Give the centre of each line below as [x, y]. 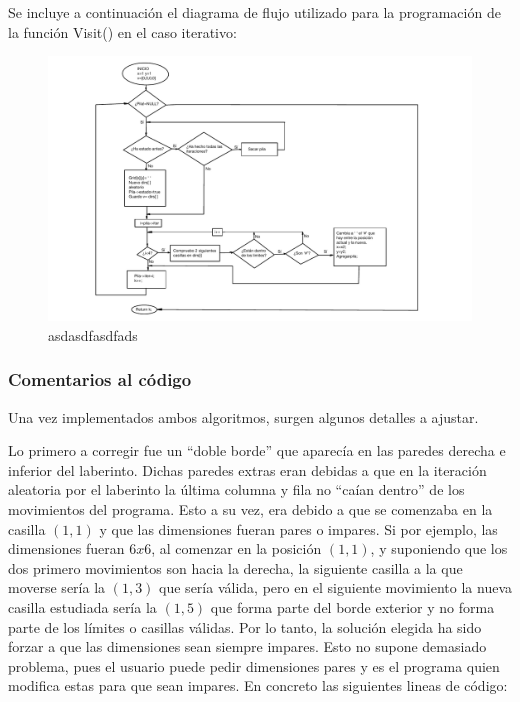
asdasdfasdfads [93, 334]
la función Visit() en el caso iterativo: [122, 31]
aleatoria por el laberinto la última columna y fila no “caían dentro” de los [236, 489]
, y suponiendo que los [439, 548]
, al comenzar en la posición [236, 548]
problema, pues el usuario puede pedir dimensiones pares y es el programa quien [254, 665]
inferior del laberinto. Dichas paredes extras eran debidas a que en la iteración [247, 469]
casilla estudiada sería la [82, 606]
